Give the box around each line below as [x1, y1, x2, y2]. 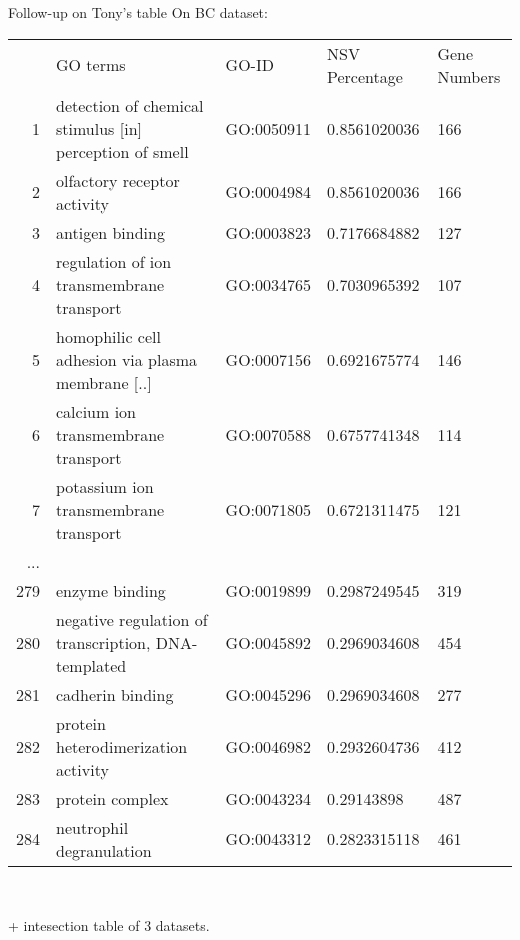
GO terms [56, 53, 126, 77]
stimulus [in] [56, 116, 142, 140]
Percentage [327, 64, 403, 88]
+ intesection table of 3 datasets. [8, 915, 210, 936]
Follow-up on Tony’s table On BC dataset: [8, 2, 268, 22]
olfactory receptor [56, 168, 180, 192]
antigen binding [56, 220, 165, 244]
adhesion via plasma [56, 347, 198, 371]
